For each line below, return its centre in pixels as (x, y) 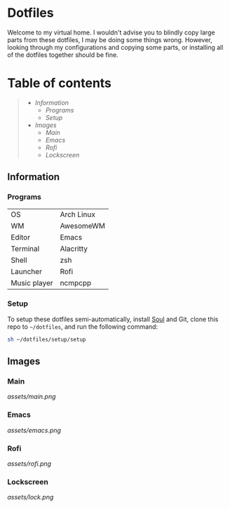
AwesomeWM (82, 226)
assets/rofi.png (29, 464)
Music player (32, 282)
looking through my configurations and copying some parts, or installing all (115, 47)
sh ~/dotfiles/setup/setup (47, 339)
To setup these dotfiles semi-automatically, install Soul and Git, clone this (113, 319)
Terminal (25, 249)
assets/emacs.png (34, 430)
